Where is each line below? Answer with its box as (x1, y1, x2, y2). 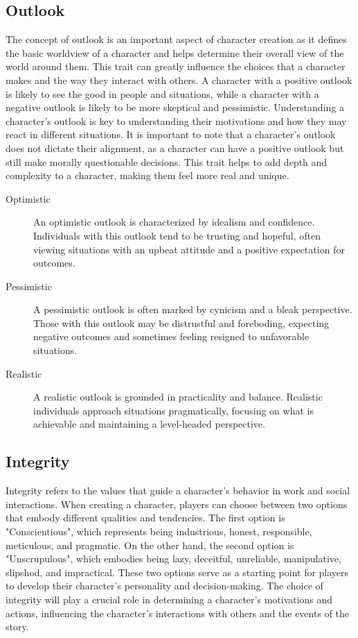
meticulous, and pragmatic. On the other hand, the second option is (6, 537, 294, 552)
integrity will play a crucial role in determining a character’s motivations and (6, 592, 333, 606)
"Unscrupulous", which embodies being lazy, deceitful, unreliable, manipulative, (6, 551, 341, 566)
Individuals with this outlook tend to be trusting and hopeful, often (33, 228, 321, 242)
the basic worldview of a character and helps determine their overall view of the (6, 45, 344, 60)
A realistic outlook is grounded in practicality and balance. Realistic (33, 389, 323, 404)
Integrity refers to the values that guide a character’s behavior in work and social (6, 483, 350, 498)
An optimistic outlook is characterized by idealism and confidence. (33, 215, 315, 229)
